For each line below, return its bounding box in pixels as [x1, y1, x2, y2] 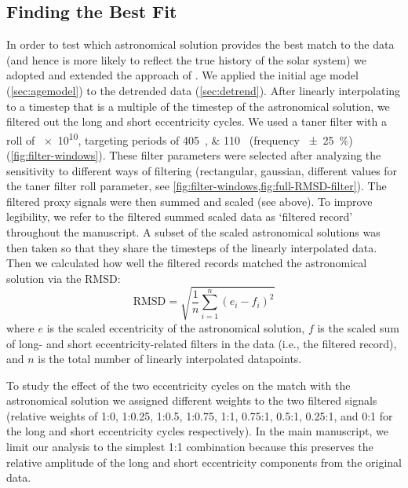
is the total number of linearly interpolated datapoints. [38, 350, 302, 367]
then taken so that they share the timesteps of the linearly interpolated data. [6, 239, 377, 255]
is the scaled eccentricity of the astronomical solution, [46, 319, 305, 336]
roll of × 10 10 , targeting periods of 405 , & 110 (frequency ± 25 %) [6, 129, 353, 148]
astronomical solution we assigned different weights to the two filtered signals [6, 392, 377, 409]
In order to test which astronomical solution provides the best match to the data [6, 36, 395, 53]
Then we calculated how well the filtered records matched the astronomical [6, 255, 367, 271]
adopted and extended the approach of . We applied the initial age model [6, 67, 359, 83]
